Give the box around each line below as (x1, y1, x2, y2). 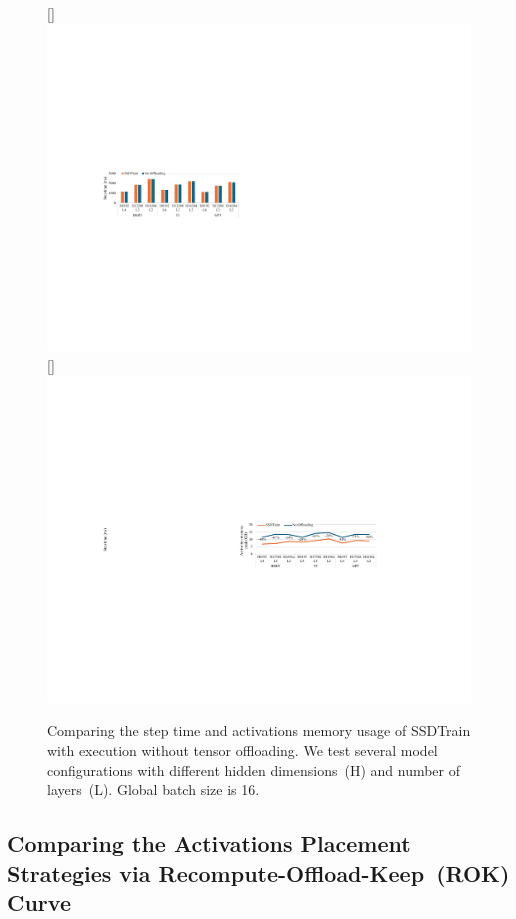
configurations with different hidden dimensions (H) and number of (47, 759, 461, 780)
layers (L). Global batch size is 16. (47, 779, 260, 800)
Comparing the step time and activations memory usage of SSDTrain (47, 720, 471, 741)
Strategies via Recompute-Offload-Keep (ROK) (7, 857, 510, 888)
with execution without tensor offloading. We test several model (47, 740, 438, 760)
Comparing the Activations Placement (7, 828, 411, 859)
